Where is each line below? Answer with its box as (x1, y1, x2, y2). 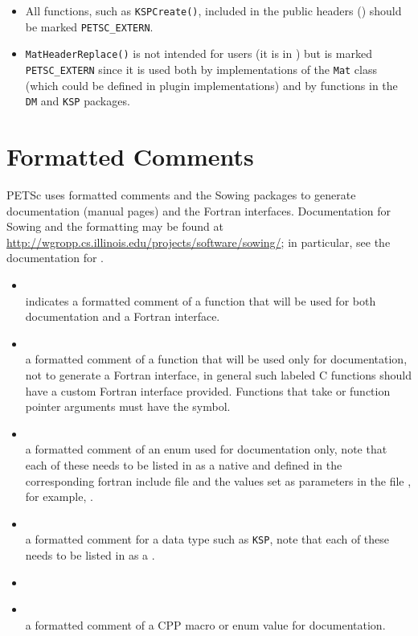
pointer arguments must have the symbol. (25, 398, 231, 415)
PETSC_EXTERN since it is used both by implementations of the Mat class (25, 60, 378, 77)
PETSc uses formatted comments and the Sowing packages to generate (6, 187, 356, 203)
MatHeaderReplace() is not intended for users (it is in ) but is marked (25, 45, 372, 62)
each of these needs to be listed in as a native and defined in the (25, 456, 342, 473)
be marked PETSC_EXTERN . (25, 18, 154, 35)
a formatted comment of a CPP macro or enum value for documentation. (25, 616, 386, 633)
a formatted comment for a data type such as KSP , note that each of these (25, 531, 390, 548)
